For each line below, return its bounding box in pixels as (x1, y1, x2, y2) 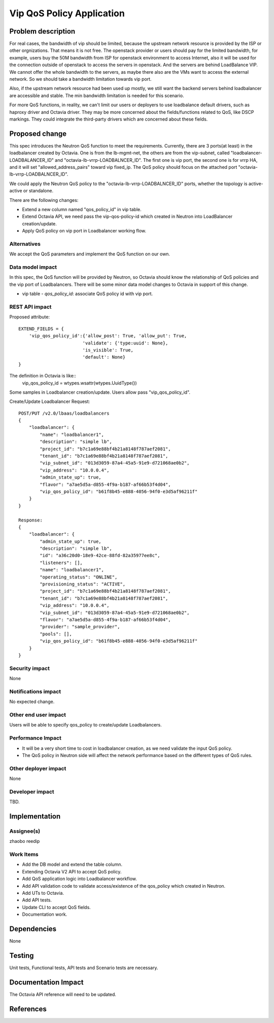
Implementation (9, 812, 61, 821)
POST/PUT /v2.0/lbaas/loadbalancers (18, 410, 110, 416)
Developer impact (9, 788, 54, 795)
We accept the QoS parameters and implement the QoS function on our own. (9, 251, 170, 257)
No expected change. (9, 698, 55, 705)
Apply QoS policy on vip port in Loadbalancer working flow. (22, 228, 147, 234)
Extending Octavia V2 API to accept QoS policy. (22, 868, 122, 874)
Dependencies (9, 925, 57, 933)
